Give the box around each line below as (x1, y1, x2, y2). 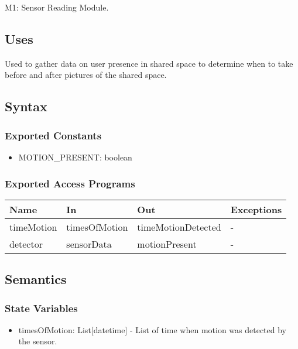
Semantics (5, 270, 67, 288)
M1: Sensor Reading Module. (5, 1, 109, 13)
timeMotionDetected (137, 220, 221, 234)
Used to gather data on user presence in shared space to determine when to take (5, 57, 293, 69)
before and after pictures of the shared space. (5, 69, 167, 81)
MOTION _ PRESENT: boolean (18, 150, 132, 163)
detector (9, 237, 43, 251)
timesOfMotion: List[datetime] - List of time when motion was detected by (18, 323, 287, 336)
